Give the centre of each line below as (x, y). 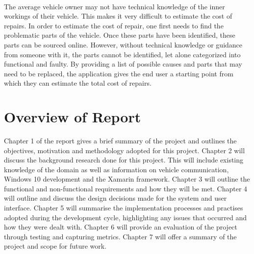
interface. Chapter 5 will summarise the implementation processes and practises (124, 208)
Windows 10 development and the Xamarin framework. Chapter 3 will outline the (127, 179)
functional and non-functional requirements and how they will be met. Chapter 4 (126, 188)
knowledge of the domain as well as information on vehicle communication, (116, 169)
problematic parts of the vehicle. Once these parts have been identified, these (120, 35)
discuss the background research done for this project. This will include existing (124, 160)
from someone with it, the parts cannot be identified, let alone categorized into (122, 54)
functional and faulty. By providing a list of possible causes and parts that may (123, 64)
